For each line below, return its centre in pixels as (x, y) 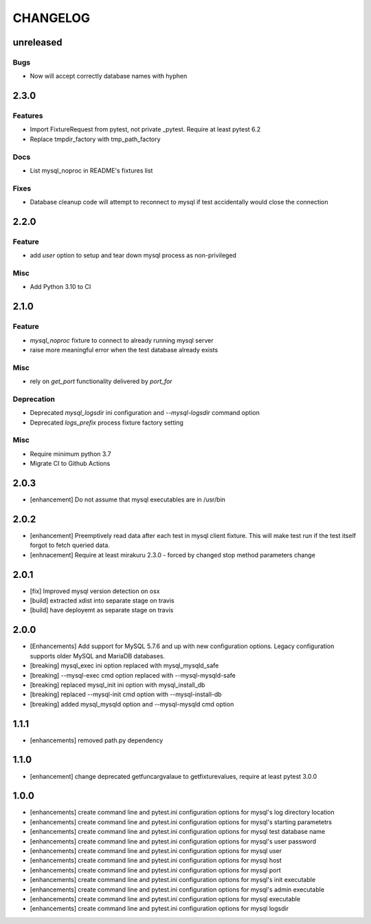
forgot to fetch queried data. (70, 545)
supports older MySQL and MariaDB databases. (97, 656)
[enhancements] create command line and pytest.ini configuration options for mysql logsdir (159, 909)
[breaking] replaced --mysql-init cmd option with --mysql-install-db (126, 694)
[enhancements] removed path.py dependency (97, 740)
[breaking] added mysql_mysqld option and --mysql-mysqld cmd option (132, 704)
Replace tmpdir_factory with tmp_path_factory (95, 139)
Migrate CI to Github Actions (70, 464)
